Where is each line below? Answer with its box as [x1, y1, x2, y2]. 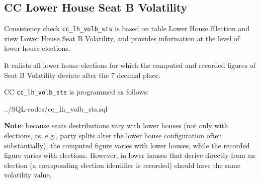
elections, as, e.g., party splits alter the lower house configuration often [4, 130, 222, 141]
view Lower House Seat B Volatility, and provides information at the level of [4, 33, 240, 43]
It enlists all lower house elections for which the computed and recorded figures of [4, 60, 255, 70]
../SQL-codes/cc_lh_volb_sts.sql [4, 103, 108, 114]
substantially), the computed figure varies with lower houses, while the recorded [4, 140, 250, 150]
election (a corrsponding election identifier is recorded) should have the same [4, 159, 240, 170]
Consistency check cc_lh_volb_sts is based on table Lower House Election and [4, 23, 249, 34]
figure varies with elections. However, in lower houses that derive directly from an [4, 150, 255, 160]
